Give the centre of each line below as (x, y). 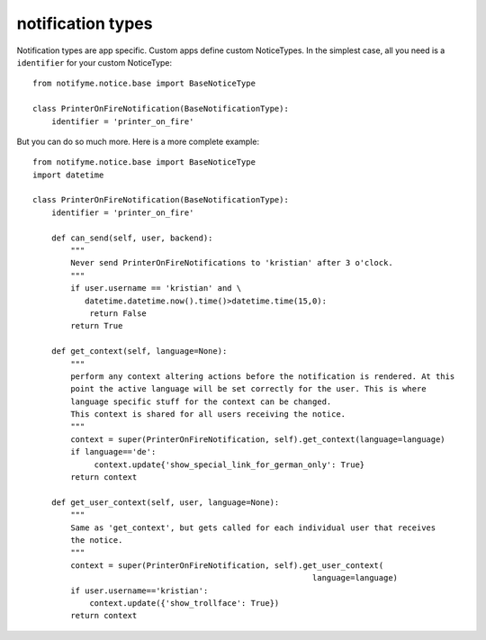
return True (97, 326)
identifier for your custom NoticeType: (94, 62)
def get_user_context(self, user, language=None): (165, 502)
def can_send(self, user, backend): (132, 238)
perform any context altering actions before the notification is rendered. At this (263, 376)
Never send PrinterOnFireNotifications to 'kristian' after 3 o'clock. (232, 263)
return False (118, 313)
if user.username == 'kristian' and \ (156, 288)
